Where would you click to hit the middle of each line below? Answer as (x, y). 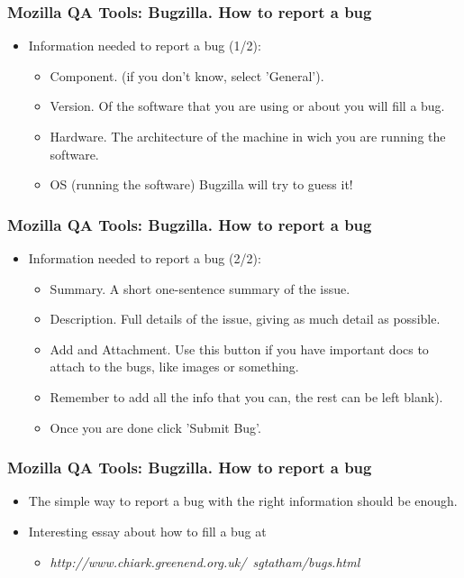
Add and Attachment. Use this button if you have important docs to (239, 349)
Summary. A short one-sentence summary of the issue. (200, 288)
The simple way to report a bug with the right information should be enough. (243, 501)
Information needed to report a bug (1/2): (145, 46)
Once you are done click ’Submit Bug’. (155, 427)
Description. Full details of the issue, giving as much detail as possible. (245, 319)
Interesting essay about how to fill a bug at (147, 531)
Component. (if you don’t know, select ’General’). (187, 75)
